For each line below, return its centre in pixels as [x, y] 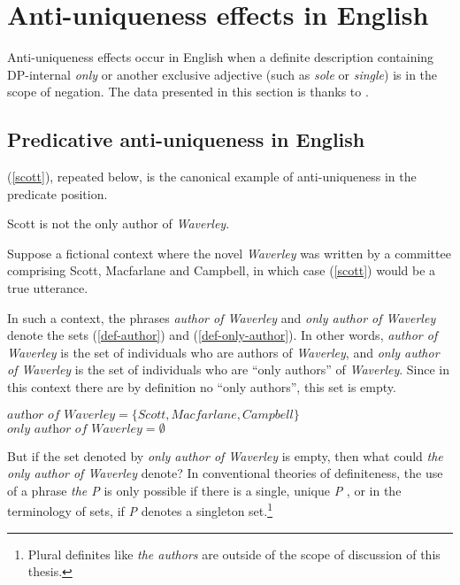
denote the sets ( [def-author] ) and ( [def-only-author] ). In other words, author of [222, 335]
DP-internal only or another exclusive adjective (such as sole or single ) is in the [222, 74]
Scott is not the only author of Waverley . [119, 223]
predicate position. [57, 193]
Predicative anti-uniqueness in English [186, 139]
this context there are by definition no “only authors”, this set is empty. [202, 387]
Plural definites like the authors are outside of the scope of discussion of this [234, 554]
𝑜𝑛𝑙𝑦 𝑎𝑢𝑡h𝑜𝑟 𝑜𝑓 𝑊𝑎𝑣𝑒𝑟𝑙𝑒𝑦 [75, 429]
